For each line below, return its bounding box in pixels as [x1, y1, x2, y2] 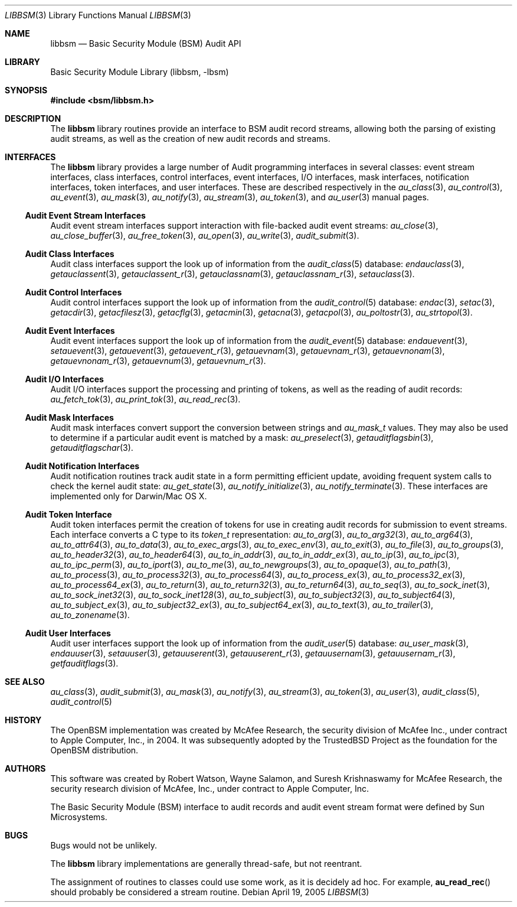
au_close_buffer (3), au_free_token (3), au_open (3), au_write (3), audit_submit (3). [50, 230, 359, 240]
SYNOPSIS [5, 85, 48, 95]
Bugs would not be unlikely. [50, 840, 157, 850]
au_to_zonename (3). [50, 610, 130, 620]
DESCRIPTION [5, 113, 61, 123]
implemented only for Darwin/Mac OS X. [50, 491, 207, 501]
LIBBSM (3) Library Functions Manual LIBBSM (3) [5, 10, 191, 20]
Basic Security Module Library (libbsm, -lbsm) [50, 67, 229, 77]
